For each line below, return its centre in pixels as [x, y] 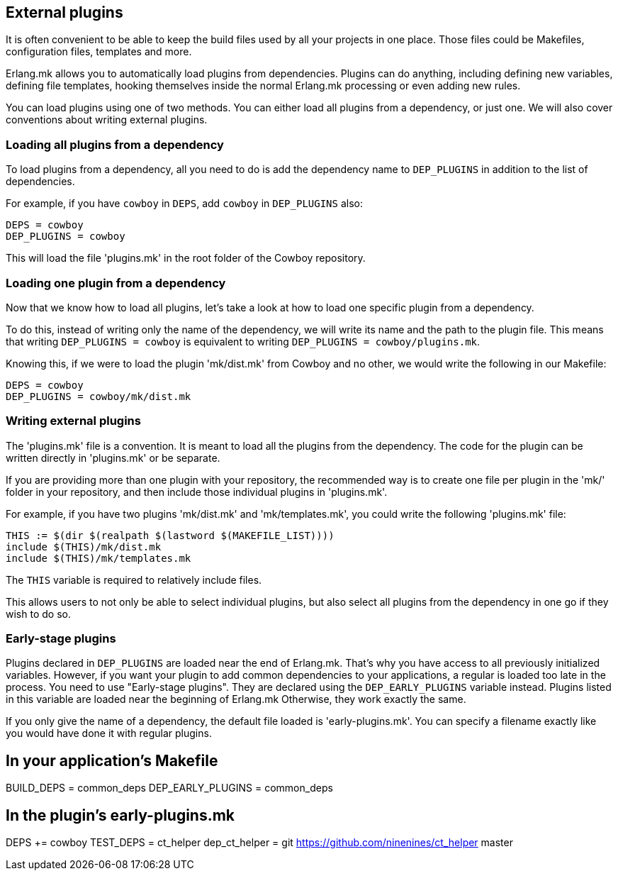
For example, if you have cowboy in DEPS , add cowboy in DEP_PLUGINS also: [184, 204]
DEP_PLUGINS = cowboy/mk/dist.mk [99, 396]
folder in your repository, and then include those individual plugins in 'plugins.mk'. [197, 492]
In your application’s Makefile [112, 760]
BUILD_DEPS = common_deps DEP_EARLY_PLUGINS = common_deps [169, 788]
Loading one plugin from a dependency [116, 283]
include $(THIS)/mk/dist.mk [84, 547]
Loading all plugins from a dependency [115, 144]
